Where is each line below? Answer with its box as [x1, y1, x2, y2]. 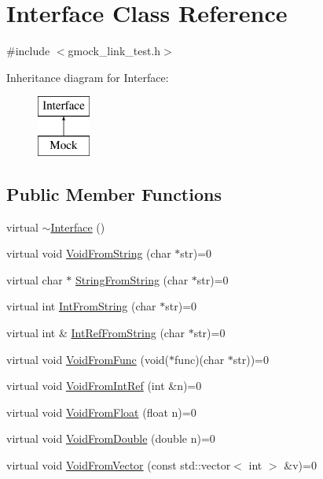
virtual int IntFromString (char [6, 298, 156, 314]
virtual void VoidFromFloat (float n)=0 [6, 403, 196, 420]
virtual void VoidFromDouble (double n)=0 [6, 430, 215, 447]
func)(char [174, 351, 225, 367]
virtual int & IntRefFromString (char [6, 325, 185, 341]
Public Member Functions [6, 181, 222, 206]
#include [6, 43, 50, 59]
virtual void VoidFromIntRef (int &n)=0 [6, 377, 202, 394]
